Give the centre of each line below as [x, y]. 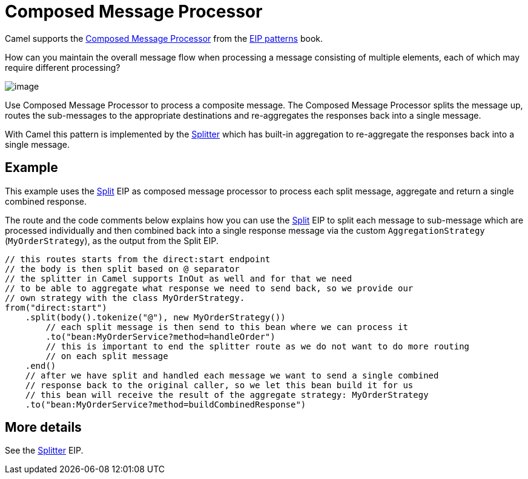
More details [43, 428]
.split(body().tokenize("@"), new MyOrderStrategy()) [155, 317]
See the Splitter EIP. [44, 451]
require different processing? [63, 67]
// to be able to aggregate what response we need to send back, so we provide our [209, 288]
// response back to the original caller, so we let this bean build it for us [219, 385]
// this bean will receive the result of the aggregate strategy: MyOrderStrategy [227, 395]
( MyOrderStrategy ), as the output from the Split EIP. [112, 240]
